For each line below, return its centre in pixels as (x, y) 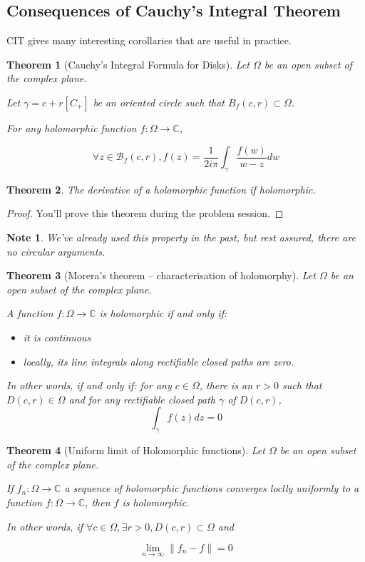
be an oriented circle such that (159, 102)
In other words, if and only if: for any (89, 385)
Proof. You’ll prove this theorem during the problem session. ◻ (145, 213)
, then (98, 502)
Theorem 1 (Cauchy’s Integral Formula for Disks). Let (128, 64)
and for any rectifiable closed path (142, 399)
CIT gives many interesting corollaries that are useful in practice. (149, 40)
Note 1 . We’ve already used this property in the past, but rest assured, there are (181, 237)
